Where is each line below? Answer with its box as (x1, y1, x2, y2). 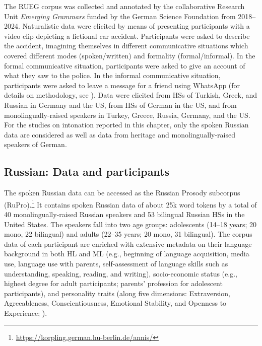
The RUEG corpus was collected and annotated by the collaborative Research (4, 1, 245, 11)
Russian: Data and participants (4, 164, 170, 179)
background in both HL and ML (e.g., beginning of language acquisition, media (4, 248, 249, 259)
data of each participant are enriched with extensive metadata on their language (4, 238, 252, 249)
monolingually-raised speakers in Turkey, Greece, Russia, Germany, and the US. (4, 109, 250, 120)
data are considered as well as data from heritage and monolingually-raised (4, 129, 236, 140)
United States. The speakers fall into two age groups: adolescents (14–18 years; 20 (4, 219, 257, 229)
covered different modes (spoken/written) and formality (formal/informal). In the (4, 50, 255, 60)
